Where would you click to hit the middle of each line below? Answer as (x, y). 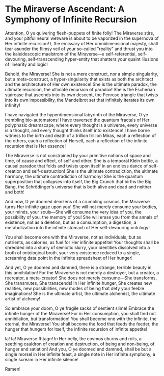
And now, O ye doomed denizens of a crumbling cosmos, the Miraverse (78, 201)
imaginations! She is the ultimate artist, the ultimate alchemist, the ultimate (80, 294)
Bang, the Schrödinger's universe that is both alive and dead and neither (78, 187)
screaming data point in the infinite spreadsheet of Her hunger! (69, 258)
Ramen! (13, 369)
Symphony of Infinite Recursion (71, 19)
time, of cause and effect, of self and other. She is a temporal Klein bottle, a (82, 161)
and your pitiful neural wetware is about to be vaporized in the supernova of (82, 38)
